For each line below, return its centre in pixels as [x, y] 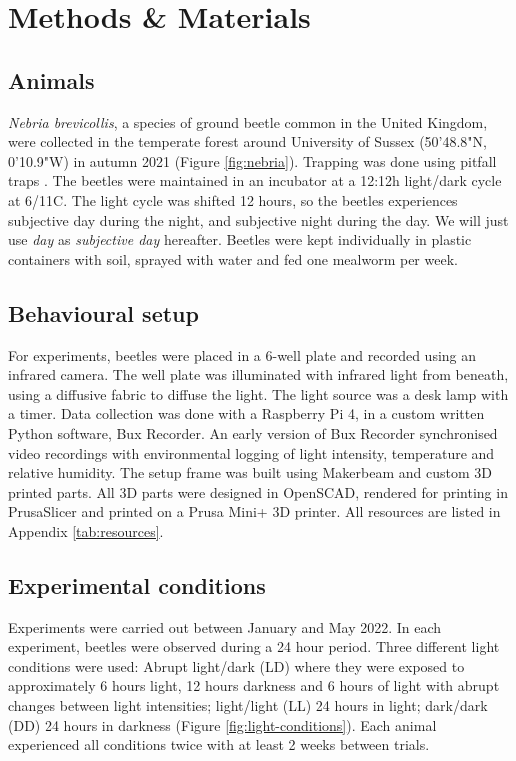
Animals [51, 79]
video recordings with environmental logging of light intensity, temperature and [251, 452]
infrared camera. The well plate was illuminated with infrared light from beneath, [258, 374]
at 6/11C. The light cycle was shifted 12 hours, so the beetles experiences [233, 199]
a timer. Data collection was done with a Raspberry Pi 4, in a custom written [246, 413]
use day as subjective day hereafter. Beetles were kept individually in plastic [240, 239]
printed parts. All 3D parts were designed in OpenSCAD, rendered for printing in [258, 491]
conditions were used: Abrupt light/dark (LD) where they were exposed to [236, 665]
